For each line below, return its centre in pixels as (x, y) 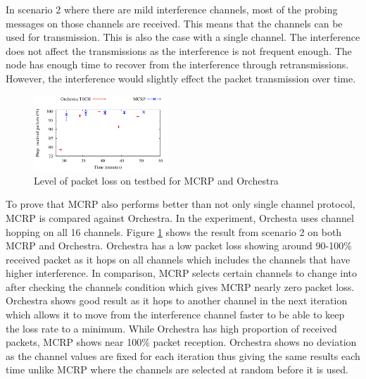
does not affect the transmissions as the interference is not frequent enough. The (179, 50)
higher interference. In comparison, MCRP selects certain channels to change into (182, 273)
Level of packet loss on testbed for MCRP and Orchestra (156, 180)
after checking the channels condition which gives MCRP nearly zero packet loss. (180, 286)
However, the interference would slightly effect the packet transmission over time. (181, 78)
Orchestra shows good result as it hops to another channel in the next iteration (177, 300)
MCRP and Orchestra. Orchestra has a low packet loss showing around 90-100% (179, 246)
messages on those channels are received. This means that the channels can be (174, 23)
